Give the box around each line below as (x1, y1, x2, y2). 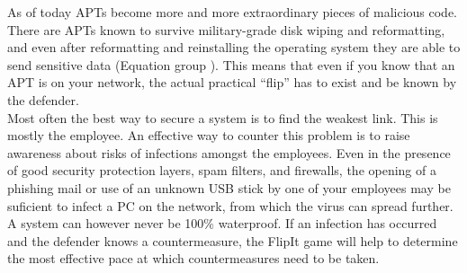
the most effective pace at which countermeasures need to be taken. (7, 249, 380, 268)
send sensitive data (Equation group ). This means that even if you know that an (7, 55, 455, 74)
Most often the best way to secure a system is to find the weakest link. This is (7, 108, 438, 127)
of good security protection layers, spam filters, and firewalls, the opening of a (7, 161, 436, 180)
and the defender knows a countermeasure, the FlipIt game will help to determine (7, 231, 458, 250)
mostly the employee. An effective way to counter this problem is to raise (7, 126, 410, 145)
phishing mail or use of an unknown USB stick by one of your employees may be (7, 178, 451, 197)
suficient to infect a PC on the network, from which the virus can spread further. (7, 196, 454, 215)
